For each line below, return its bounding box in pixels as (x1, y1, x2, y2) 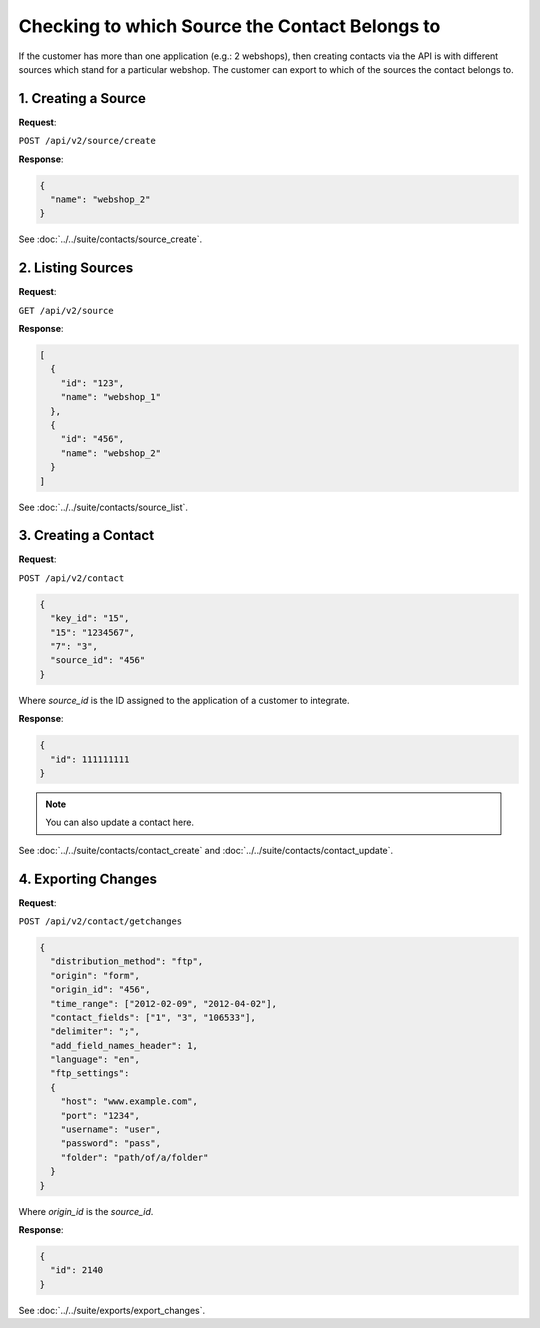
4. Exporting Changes (18, 870, 157, 887)
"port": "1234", (60, 1110, 140, 1121)
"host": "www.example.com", (60, 1096, 199, 1107)
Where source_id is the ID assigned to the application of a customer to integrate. (18, 694, 350, 706)
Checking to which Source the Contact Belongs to (18, 15, 441, 37)
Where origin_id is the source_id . (18, 1205, 154, 1217)
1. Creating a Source (18, 90, 147, 107)
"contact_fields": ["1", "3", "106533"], (50, 1011, 257, 1023)
